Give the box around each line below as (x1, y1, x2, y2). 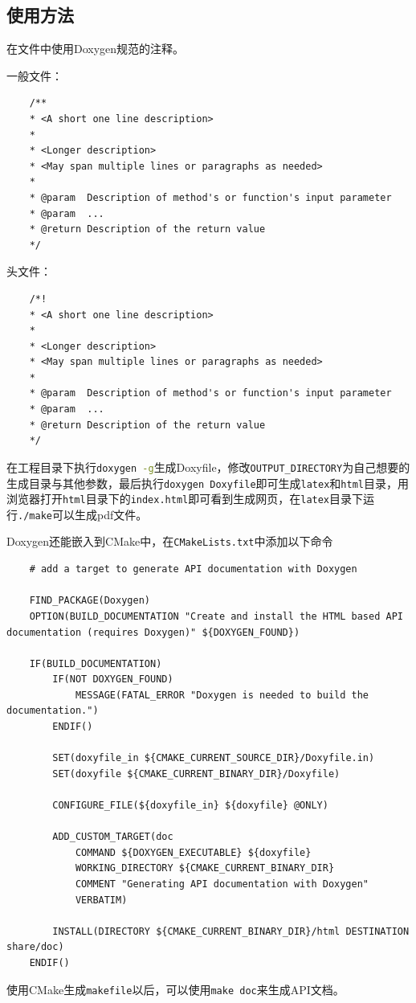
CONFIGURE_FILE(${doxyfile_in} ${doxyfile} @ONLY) (52, 800, 328, 812)
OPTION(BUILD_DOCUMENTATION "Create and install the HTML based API (29, 610, 403, 622)
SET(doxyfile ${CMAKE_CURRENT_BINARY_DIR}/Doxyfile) (52, 768, 341, 780)
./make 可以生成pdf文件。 (18, 506, 148, 522)
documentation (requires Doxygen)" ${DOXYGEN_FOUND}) (6, 626, 300, 638)
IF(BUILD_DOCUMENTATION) (29, 657, 162, 669)
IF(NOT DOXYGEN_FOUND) (52, 673, 173, 686)
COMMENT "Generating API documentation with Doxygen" (75, 878, 369, 890)
